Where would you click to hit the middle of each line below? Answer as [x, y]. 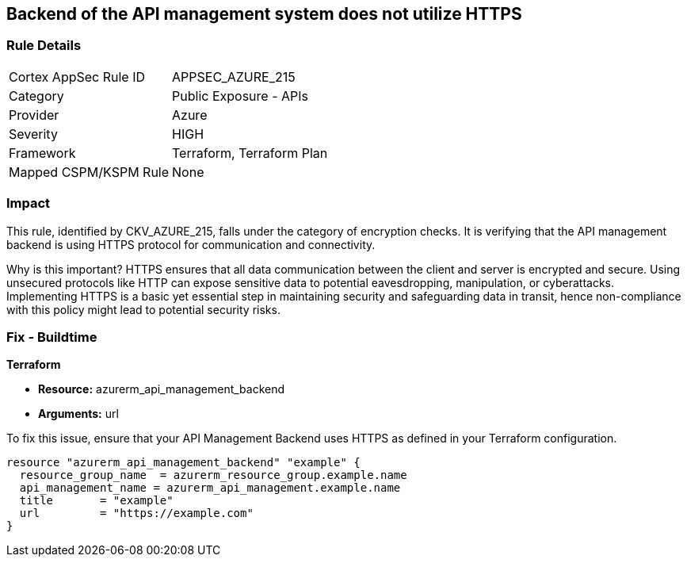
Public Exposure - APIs [240, 96]
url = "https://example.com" [136, 513]
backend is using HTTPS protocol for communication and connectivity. [191, 244]
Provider [34, 115]
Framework [42, 153]
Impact [29, 203]
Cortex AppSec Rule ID [77, 77]
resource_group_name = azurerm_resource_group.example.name [213, 475]
